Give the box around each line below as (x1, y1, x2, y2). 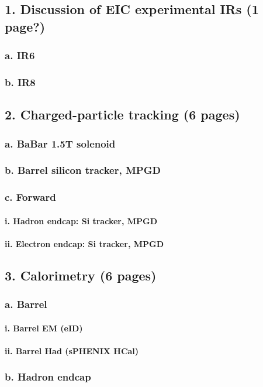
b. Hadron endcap (5, 369, 91, 384)
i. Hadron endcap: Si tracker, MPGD (5, 214, 158, 227)
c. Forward (5, 190, 56, 204)
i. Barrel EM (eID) (5, 321, 83, 334)
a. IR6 (5, 48, 35, 63)
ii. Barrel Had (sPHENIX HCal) (5, 344, 139, 357)
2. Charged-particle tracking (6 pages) (5, 105, 240, 124)
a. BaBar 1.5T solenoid (5, 136, 116, 150)
